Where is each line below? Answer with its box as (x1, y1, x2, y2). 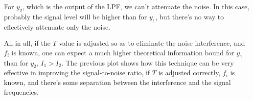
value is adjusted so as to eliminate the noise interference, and (59, 38, 245, 48)
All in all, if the (4, 38, 50, 48)
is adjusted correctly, (158, 67, 221, 78)
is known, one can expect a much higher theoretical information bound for (11, 47, 234, 57)
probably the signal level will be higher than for (4, 11, 147, 21)
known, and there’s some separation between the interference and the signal (4, 77, 231, 87)
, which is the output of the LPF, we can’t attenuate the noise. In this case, (22, 1, 250, 11)
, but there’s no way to (155, 11, 224, 21)
